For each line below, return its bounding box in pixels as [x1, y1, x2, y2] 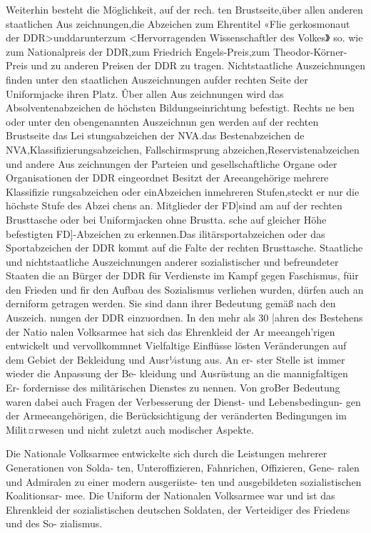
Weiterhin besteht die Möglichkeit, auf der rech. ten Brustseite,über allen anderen [6, 2, 363, 16]
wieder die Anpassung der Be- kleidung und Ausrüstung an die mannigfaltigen [6, 366, 348, 381]
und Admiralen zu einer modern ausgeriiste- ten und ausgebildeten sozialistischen [6, 474, 362, 489]
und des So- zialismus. [6, 516, 103, 531]
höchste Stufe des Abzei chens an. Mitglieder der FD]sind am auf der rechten [6, 198, 342, 213]
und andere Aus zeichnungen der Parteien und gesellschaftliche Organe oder [6, 156, 337, 171]
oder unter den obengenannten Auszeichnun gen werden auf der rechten [6, 114, 319, 129]
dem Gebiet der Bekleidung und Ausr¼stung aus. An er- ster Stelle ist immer [6, 352, 345, 367]
